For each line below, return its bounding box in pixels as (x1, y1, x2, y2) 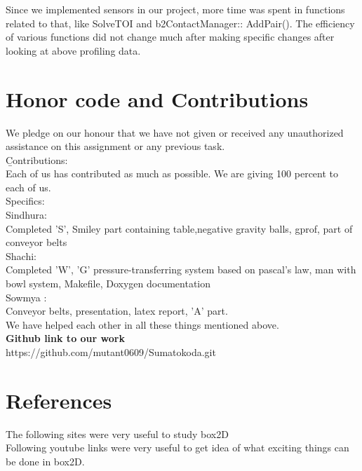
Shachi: (6, 248, 36, 263)
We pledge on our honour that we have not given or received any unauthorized (6, 125, 344, 139)
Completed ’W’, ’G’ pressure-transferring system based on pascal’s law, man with (6, 262, 356, 277)
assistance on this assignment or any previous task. (6, 139, 225, 153)
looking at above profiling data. (6, 43, 141, 57)
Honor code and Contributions (6, 84, 309, 113)
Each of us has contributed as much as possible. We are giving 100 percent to (6, 166, 339, 181)
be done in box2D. (6, 453, 85, 468)
